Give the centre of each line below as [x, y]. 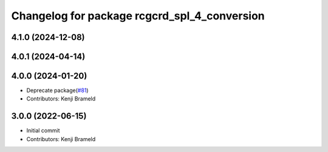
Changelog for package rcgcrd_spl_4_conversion [138, 16]
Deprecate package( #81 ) [57, 90]
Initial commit [43, 131]
